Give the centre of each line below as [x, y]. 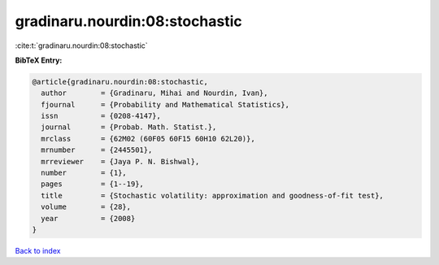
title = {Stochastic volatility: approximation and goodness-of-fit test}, [212, 195]
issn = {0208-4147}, [101, 116]
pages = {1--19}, [92, 184]
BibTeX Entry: [39, 60]
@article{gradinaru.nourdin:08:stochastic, [120, 82]
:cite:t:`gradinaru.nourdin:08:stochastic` [81, 46]
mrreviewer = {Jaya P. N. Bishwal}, [120, 161]
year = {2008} [88, 218]
